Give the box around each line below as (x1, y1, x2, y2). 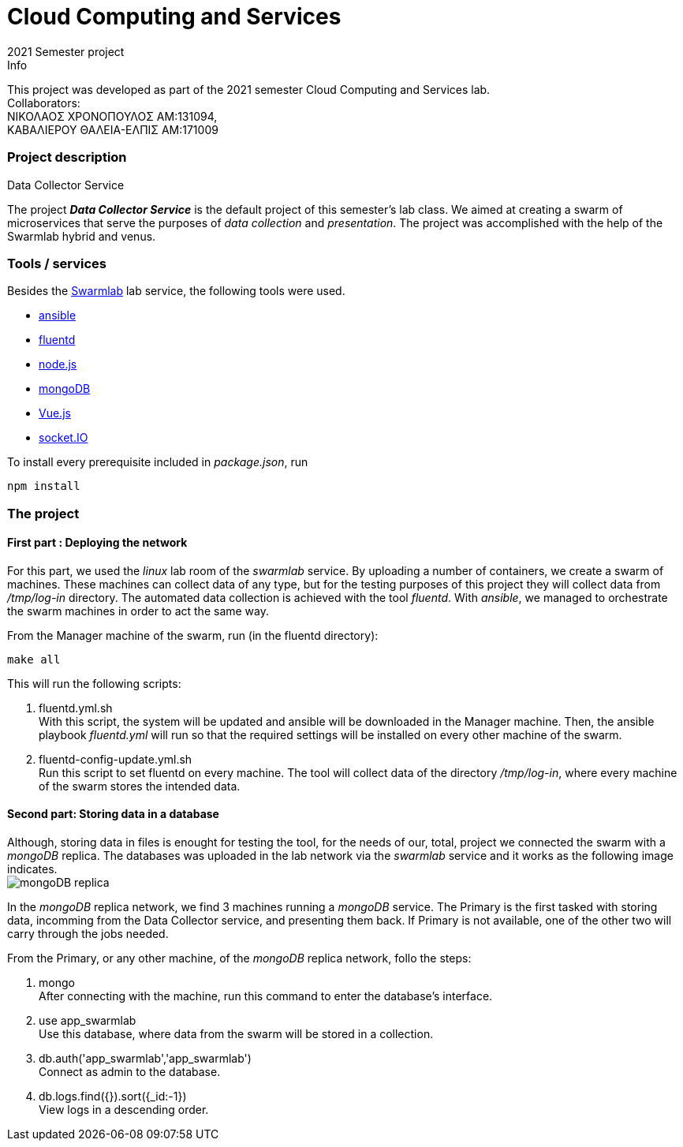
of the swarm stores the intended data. (39, 779, 241, 793)
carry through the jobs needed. (7, 927, 169, 941)
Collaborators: (7, 95, 80, 110)
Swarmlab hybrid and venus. (7, 229, 156, 243)
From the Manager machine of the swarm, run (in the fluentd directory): (7, 628, 379, 642)
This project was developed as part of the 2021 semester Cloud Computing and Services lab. (7, 82, 491, 96)
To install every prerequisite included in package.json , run (7, 455, 308, 469)
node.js (39, 357, 77, 372)
